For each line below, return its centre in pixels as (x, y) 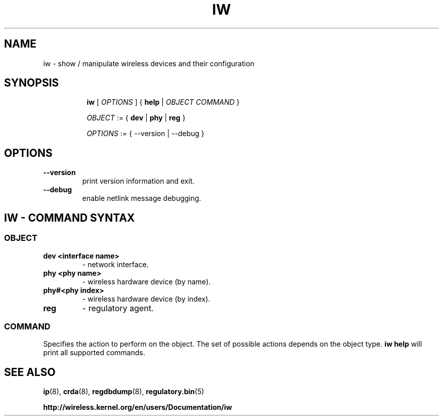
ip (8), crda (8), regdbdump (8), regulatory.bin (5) (124, 392)
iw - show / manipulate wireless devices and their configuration (149, 63)
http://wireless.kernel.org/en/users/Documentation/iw (138, 407)
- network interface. (115, 264)
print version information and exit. (138, 181)
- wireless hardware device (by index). (146, 299)
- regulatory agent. (118, 308)
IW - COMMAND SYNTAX (70, 218)
